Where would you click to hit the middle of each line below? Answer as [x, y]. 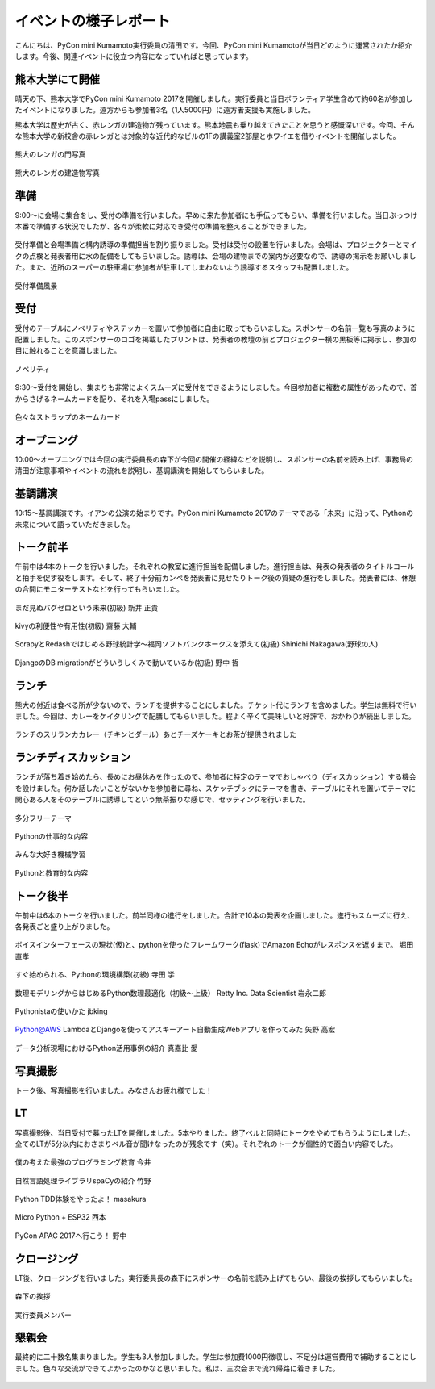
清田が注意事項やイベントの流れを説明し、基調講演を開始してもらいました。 [142, 471]
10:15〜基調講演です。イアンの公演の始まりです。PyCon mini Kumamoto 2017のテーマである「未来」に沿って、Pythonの [214, 513]
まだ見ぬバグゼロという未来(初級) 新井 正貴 [87, 607]
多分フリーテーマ [43, 818]
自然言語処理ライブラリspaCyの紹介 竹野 [83, 1180]
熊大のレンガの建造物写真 [57, 173]
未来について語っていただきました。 [75, 524]
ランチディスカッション [73, 757]
